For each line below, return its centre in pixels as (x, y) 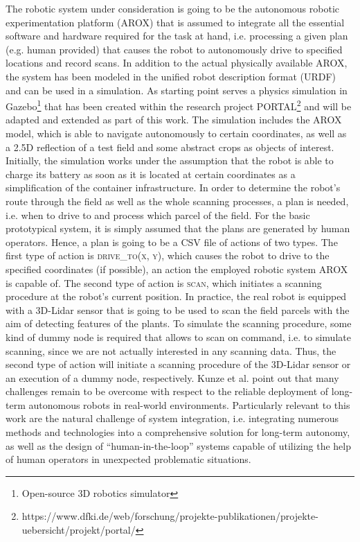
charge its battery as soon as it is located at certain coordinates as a (151, 174)
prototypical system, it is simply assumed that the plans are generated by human (178, 228)
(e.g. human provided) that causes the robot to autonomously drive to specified (174, 49)
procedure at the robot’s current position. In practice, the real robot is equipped (176, 296)
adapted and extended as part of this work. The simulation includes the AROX (174, 120)
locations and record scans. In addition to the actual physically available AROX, (177, 63)
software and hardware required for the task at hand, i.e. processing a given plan (177, 36)
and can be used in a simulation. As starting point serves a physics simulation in (177, 90)
